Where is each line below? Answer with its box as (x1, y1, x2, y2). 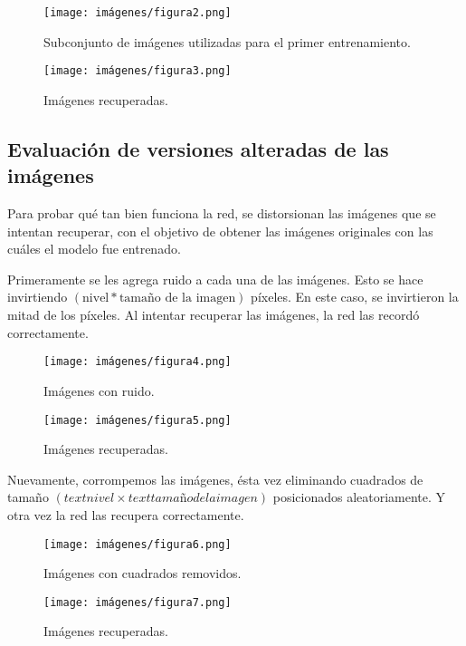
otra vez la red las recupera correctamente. (7, 505, 244, 524)
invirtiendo (7, 287, 68, 306)
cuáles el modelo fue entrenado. (7, 239, 181, 258)
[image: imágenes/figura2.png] (43, 6, 232, 19)
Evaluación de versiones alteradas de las (7, 134, 389, 162)
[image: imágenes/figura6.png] (43, 537, 232, 551)
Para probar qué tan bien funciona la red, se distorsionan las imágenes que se (7, 204, 436, 223)
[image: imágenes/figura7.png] (43, 595, 232, 609)
